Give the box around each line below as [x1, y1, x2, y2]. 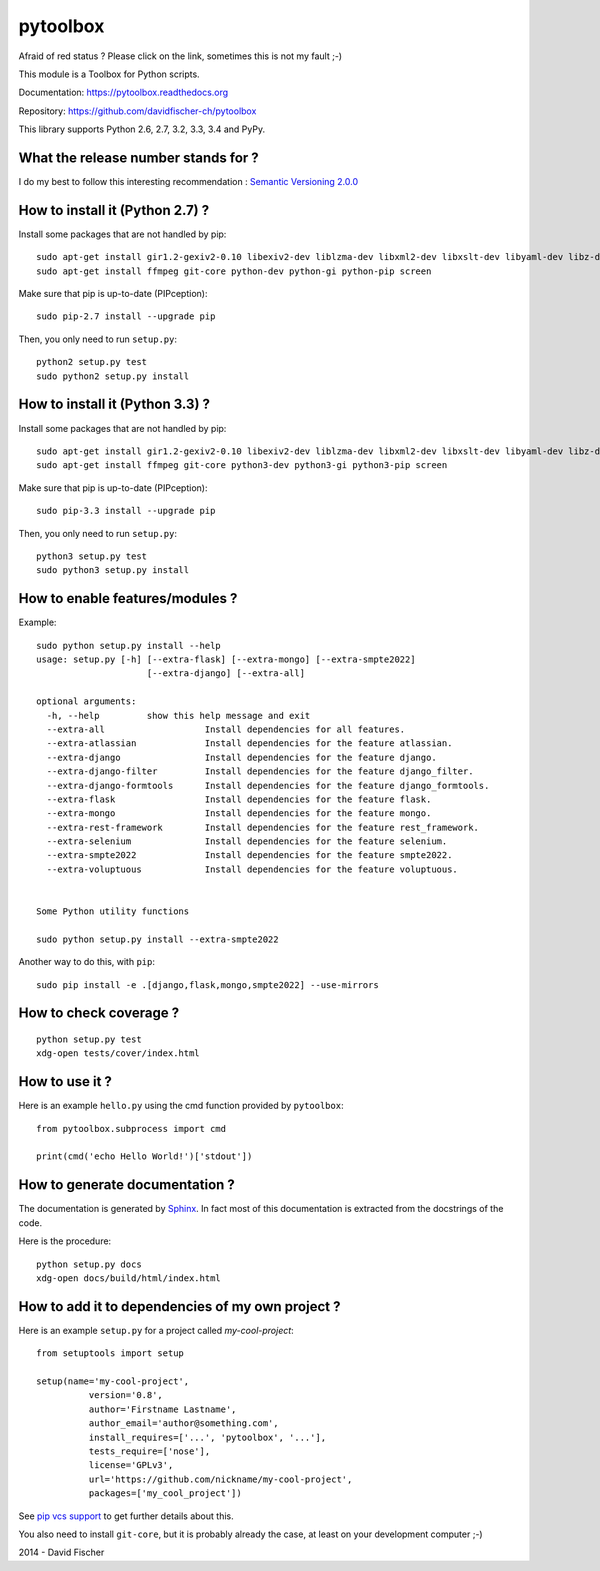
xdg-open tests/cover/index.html [36, 1048, 200, 1059]
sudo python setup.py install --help [36, 640, 222, 651]
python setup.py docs [36, 1258, 142, 1270]
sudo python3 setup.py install [36, 565, 190, 576]
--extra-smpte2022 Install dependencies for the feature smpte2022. [46, 850, 453, 861]
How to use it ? [18, 1073, 112, 1090]
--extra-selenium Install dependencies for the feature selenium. [46, 836, 448, 847]
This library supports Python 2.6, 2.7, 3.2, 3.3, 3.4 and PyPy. [18, 123, 265, 135]
